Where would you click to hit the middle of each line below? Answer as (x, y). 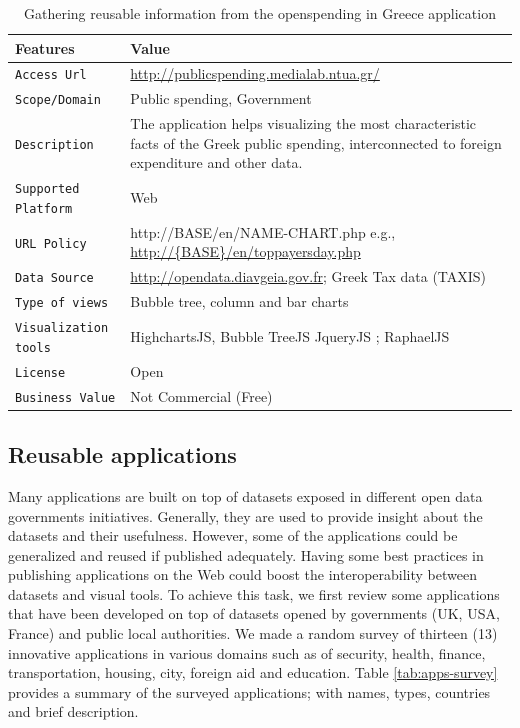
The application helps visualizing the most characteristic (303, 123)
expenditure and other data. (216, 162)
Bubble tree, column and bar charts (239, 301)
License (40, 372)
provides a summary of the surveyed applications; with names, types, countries (249, 691)
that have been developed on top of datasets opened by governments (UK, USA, (254, 613)
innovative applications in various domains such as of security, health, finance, (247, 652)
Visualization (62, 328)
